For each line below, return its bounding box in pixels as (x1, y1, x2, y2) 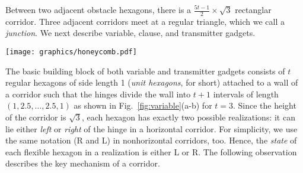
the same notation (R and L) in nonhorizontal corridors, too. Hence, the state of (5, 134, 297, 146)
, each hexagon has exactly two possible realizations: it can (81, 111, 295, 123)
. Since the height (233, 99, 296, 112)
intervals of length (213, 87, 279, 100)
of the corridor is (5, 111, 66, 123)
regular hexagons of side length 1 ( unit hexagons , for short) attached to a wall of (5, 76, 298, 89)
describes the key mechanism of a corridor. (5, 157, 160, 169)
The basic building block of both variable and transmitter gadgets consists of (5, 64, 285, 77)
